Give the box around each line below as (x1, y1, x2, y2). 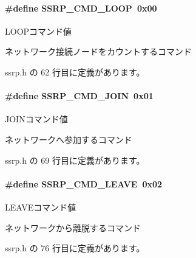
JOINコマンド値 (5, 113, 68, 125)
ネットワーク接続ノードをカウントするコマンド (5, 45, 192, 58)
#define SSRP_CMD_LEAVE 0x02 (5, 177, 163, 190)
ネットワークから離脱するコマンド (5, 221, 141, 234)
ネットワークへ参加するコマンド (5, 133, 132, 145)
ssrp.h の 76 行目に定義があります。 (5, 242, 145, 254)
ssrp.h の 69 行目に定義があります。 (5, 153, 145, 166)
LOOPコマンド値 (5, 24, 72, 37)
